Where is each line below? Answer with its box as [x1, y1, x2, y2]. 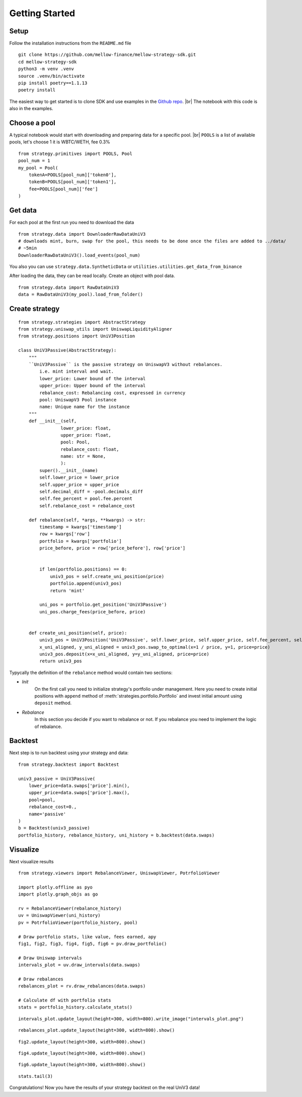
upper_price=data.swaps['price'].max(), [28, 790, 130, 796]
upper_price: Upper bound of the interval [39, 383, 146, 389]
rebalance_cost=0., [28, 804, 77, 810]
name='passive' [28, 811, 66, 817]
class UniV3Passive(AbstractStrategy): [18, 347, 117, 353]
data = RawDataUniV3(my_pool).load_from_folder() [18, 292, 143, 297]
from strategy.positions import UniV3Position [18, 333, 135, 339]
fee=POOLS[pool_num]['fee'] [28, 186, 98, 192]
